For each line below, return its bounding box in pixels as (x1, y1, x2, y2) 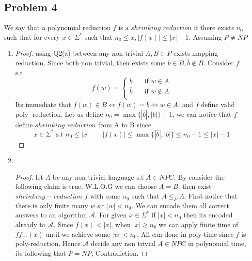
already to (15, 219, 46, 230)
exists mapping (173, 48, 218, 58)
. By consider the (173, 171, 225, 182)
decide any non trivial (91, 238, 156, 248)
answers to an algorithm (15, 210, 87, 220)
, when (111, 219, 131, 230)
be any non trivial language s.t (52, 171, 144, 182)
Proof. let (15, 171, 43, 182)
